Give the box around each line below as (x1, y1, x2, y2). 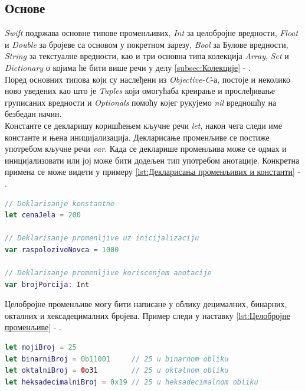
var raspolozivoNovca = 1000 (5, 245, 119, 254)
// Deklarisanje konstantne (5, 199, 115, 208)
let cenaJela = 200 (5, 211, 81, 220)
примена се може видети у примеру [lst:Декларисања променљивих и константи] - (5, 165, 301, 178)
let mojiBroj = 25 (5, 343, 77, 352)
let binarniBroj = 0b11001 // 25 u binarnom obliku (5, 354, 229, 363)
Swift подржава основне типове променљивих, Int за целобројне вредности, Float (5, 27, 299, 39)
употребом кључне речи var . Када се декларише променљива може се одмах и (5, 142, 287, 155)
